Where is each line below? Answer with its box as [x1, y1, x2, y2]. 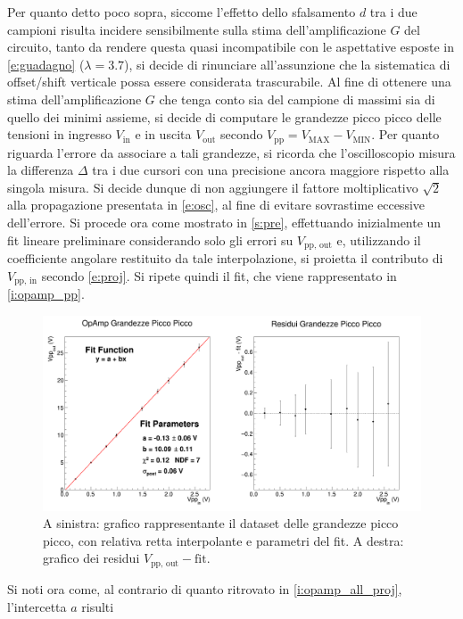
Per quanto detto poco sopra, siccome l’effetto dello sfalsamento [7, 3, 356, 21]
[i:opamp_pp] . [7, 285, 85, 303]
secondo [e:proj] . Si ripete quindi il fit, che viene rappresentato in [41, 266, 397, 285]
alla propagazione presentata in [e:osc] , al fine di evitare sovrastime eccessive [7, 195, 426, 214]
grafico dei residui [43, 549, 140, 567]
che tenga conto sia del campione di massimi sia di [159, 89, 435, 108]
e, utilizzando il [336, 230, 421, 249]
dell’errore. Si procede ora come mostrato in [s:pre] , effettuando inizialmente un [7, 212, 442, 231]
